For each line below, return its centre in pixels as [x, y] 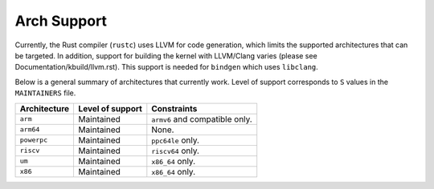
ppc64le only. [176, 140]
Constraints [174, 108]
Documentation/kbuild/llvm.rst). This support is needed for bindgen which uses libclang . [167, 67]
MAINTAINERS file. [45, 93]
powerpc [34, 140]
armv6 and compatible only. [202, 119]
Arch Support [61, 21]
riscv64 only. [176, 151]
